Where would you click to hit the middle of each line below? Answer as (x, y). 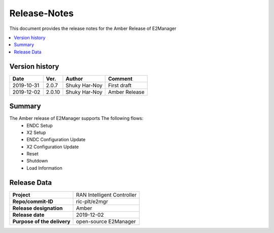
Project (21, 194)
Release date (28, 215)
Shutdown (37, 161)
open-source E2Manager (106, 221)
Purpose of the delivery (41, 221)
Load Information (45, 168)
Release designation (38, 208)
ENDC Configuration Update (56, 140)
